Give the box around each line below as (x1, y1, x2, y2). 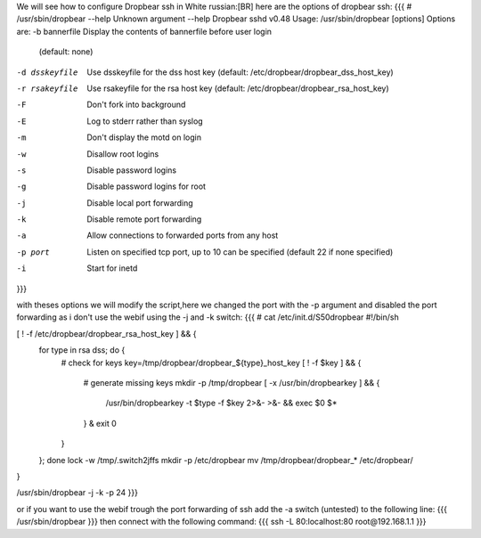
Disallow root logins (86, 148, 159, 159)
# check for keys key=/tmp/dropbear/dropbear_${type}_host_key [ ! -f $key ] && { (61, 357, 362, 368)
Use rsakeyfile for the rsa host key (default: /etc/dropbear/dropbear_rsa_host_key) (86, 83, 389, 94)
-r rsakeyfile (16, 83, 78, 94)
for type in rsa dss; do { (38, 345, 126, 355)
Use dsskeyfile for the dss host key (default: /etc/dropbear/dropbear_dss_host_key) (86, 67, 394, 77)
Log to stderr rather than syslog (86, 116, 204, 126)
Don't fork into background (86, 99, 186, 110)
